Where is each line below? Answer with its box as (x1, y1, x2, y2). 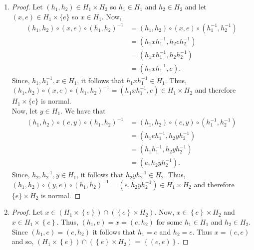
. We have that (60, 106, 106, 116)
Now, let (11, 106, 38, 116)
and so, (11, 236, 34, 247)
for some (156, 217, 183, 227)
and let (185, 1, 207, 11)
